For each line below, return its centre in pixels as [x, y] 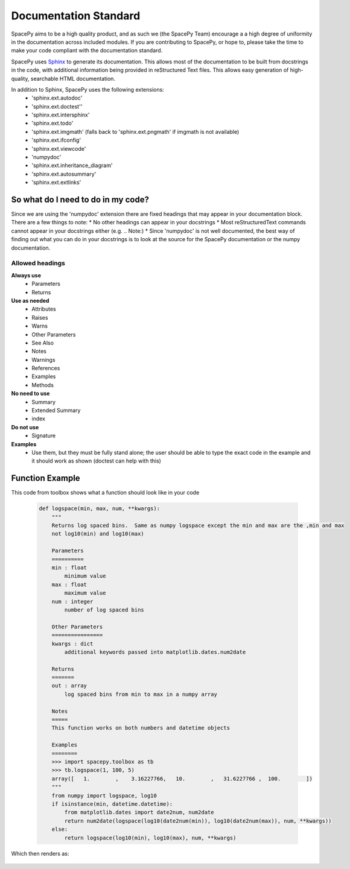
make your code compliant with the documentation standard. [87, 51]
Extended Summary [56, 411]
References [46, 368]
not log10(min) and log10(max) [98, 534]
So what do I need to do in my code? [80, 200]
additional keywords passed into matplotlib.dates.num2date [155, 652]
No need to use [30, 393]
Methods [43, 385]
